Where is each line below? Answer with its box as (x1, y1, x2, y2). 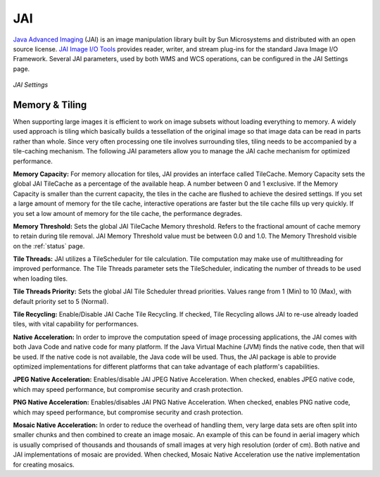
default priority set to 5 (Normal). (13, 297, 109, 305)
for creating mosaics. (13, 460, 75, 469)
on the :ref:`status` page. (13, 241, 85, 250)
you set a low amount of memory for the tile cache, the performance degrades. (13, 209, 243, 217)
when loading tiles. (13, 274, 68, 283)
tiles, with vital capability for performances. (13, 320, 139, 329)
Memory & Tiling (13, 98, 87, 110)
